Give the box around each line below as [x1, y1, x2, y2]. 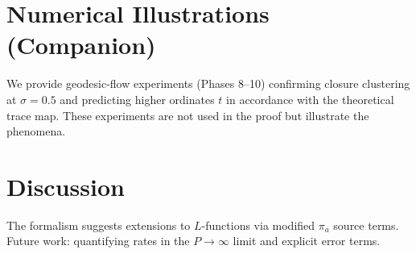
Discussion [6, 169, 125, 202]
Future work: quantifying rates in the [6, 232, 190, 249]
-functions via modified [201, 216, 315, 233]
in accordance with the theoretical [226, 90, 394, 107]
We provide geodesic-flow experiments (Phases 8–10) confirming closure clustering [6, 75, 410, 92]
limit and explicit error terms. [233, 232, 381, 249]
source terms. [333, 216, 399, 233]
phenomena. [6, 123, 66, 139]
